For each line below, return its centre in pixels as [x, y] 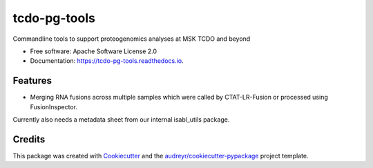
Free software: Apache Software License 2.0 [94, 51]
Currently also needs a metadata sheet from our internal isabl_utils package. [121, 120]
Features [32, 81]
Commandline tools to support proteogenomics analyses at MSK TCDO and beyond [132, 39]
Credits [29, 139]
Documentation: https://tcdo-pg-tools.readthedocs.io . [107, 61]
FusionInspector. [54, 106]
